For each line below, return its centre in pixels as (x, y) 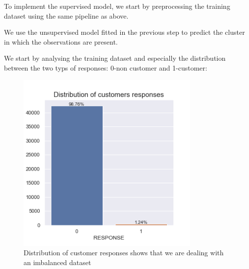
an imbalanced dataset (57, 262)
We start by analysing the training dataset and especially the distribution (115, 58)
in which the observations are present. (61, 41)
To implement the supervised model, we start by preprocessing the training (117, 6)
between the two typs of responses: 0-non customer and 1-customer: (106, 67)
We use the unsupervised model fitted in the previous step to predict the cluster (124, 32)
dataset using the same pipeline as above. (66, 15)
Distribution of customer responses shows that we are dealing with (124, 253)
